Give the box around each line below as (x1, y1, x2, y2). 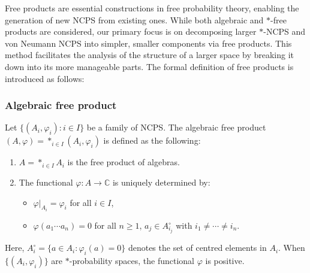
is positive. (205, 254, 245, 266)
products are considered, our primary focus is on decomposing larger (5, 25, 257, 38)
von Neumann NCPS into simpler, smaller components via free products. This (5, 37, 292, 49)
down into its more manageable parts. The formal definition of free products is (5, 60, 294, 72)
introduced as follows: (5, 72, 85, 84)
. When (278, 241, 305, 254)
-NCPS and (263, 25, 306, 38)
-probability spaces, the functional (69, 254, 195, 266)
